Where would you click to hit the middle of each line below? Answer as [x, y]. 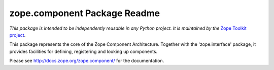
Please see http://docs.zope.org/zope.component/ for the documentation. [87, 61]
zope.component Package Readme [84, 13]
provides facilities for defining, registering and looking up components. [83, 51]
